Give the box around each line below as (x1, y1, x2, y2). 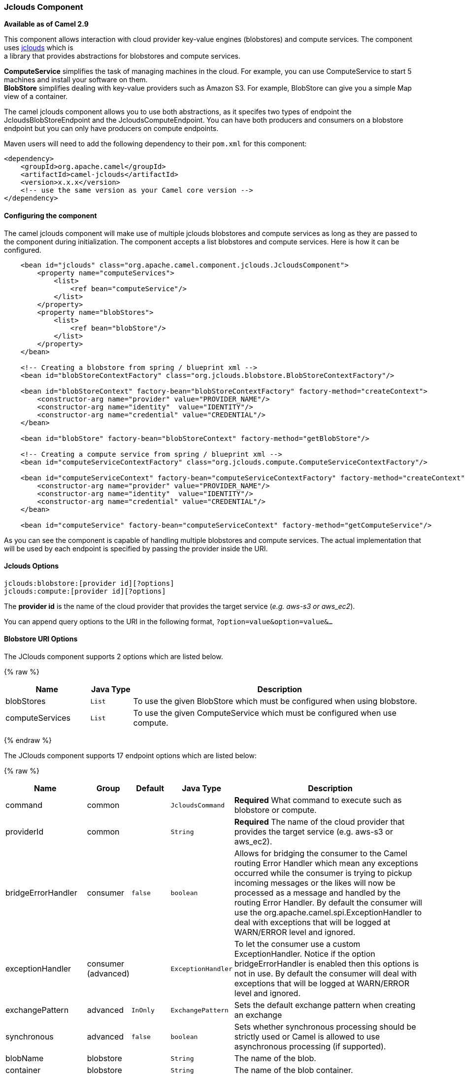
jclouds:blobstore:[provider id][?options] (4, 579, 174, 587)
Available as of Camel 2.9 (4, 20, 89, 29)
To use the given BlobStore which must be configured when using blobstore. (133, 696, 417, 706)
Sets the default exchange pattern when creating (234, 1000, 416, 1010)
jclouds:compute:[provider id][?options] (4, 587, 166, 595)
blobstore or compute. (234, 805, 317, 815)
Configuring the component (4, 211, 97, 220)
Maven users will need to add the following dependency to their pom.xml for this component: (4, 139, 307, 148)
